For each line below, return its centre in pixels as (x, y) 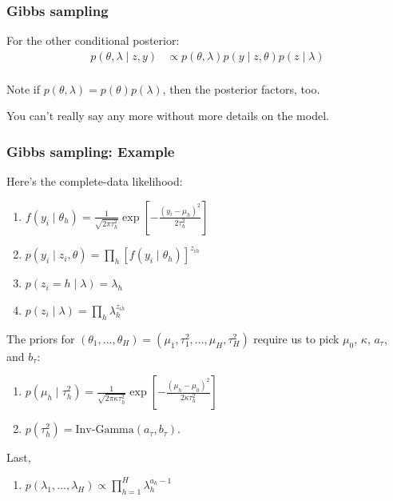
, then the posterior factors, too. (241, 88)
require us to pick (296, 338)
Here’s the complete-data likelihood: (95, 181)
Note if (23, 88)
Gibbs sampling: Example (91, 151)
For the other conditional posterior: (93, 40)
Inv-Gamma (105, 430)
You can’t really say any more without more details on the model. (168, 116)
